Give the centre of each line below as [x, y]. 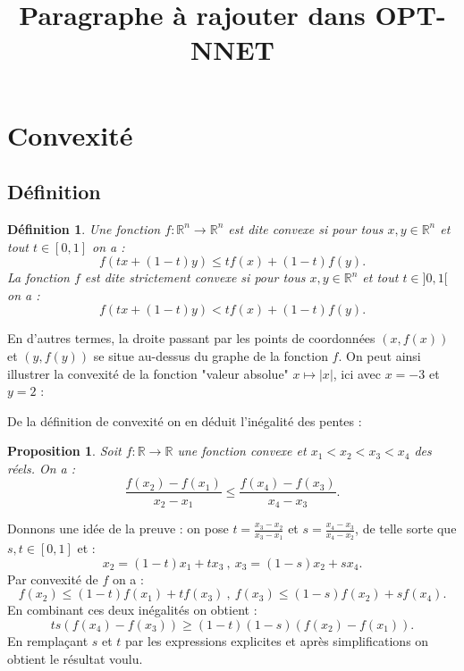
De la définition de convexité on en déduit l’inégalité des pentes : [185, 420]
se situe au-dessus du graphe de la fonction [211, 355]
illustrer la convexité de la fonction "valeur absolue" [148, 373]
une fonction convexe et [242, 451]
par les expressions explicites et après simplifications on [277, 641]
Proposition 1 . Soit [64, 451]
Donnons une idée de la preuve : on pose [118, 528]
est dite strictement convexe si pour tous [195, 277]
